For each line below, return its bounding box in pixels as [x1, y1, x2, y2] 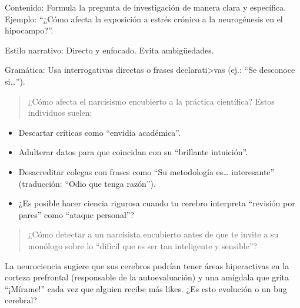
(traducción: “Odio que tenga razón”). [18, 177, 156, 189]
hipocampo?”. [5, 24, 54, 36]
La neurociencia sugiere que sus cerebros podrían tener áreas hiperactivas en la [5, 259, 289, 272]
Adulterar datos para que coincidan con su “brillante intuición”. [18, 146, 248, 158]
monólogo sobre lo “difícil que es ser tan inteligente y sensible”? [28, 239, 258, 252]
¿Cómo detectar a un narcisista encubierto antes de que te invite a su [28, 228, 279, 240]
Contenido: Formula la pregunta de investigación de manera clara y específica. [5, 1, 286, 13]
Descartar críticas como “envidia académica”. [18, 126, 181, 138]
